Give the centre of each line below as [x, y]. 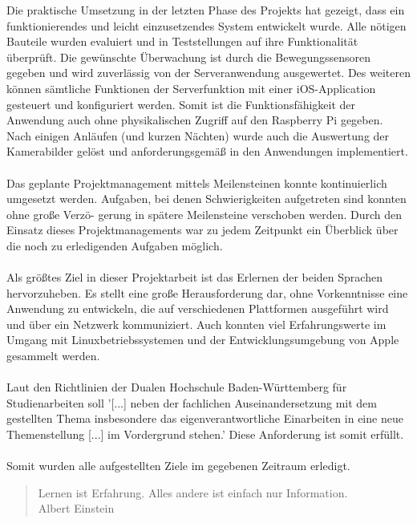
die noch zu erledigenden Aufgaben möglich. [115, 245]
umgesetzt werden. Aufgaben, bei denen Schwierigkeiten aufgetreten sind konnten [206, 199]
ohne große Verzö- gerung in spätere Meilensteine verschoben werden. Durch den [204, 214]
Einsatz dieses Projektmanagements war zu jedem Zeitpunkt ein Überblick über [202, 230]
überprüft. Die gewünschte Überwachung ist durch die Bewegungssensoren [189, 57]
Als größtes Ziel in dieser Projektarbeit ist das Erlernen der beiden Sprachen [194, 277]
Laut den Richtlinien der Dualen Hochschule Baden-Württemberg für [177, 387]
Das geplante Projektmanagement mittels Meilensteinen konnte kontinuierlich [197, 182]
